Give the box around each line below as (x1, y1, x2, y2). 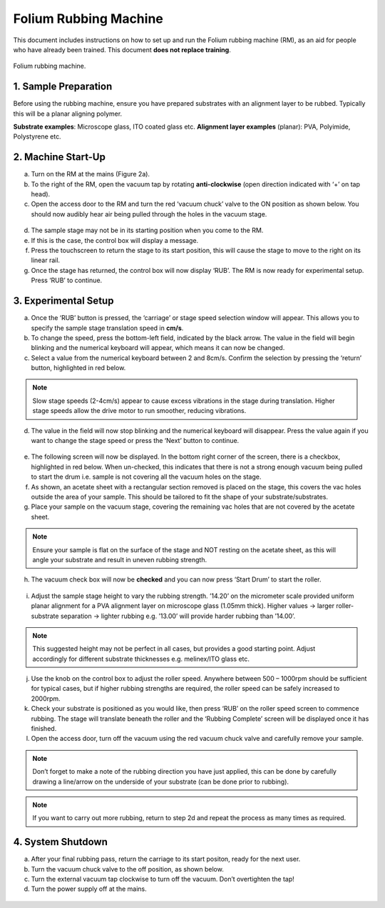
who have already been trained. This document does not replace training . (13, 45, 231, 54)
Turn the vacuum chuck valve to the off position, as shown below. (31, 864, 224, 873)
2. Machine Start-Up (13, 151, 106, 164)
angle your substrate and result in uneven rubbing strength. (32, 555, 207, 564)
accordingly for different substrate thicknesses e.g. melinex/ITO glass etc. (32, 654, 250, 663)
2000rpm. (31, 694, 61, 703)
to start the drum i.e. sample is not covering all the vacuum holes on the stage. (31, 472, 262, 482)
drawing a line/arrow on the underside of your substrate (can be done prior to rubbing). (32, 777, 289, 786)
